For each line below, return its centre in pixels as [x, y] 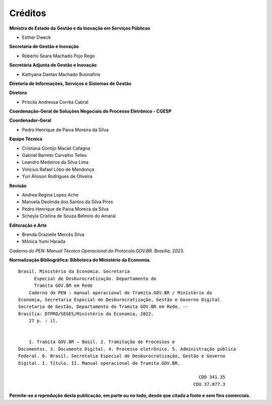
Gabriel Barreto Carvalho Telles [54, 155]
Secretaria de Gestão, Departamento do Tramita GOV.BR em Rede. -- [103, 307]
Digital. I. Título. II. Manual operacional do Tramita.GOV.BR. [99, 363]
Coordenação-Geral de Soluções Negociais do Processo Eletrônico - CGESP [90, 111]
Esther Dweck [37, 37]
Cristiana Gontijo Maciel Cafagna [56, 148]
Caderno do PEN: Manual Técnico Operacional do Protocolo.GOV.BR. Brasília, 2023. [97, 251]
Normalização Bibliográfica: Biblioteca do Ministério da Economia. [80, 260]
